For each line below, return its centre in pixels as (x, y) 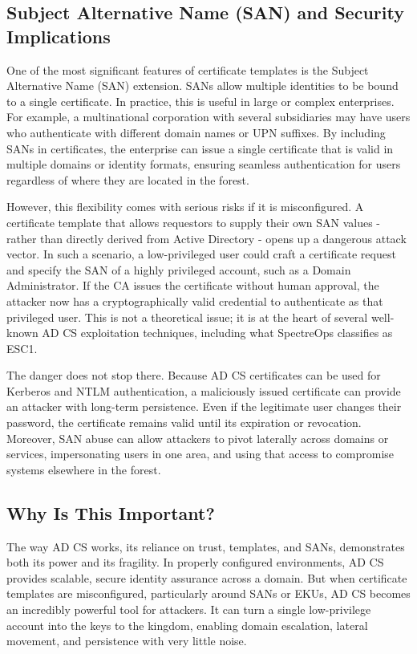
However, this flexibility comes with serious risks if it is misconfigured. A (185, 207)
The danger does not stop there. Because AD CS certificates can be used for (194, 375)
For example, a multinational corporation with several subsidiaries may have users (208, 117)
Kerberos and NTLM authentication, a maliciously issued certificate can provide (204, 390)
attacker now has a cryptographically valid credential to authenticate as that (195, 301)
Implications (59, 36)
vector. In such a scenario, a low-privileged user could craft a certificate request (201, 254)
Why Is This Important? (111, 512)
